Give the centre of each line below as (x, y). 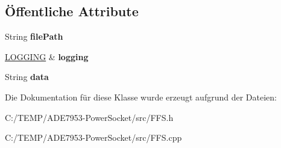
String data (27, 77)
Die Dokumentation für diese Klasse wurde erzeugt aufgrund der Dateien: (141, 97)
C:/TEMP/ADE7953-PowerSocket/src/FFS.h (89, 117)
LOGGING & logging (47, 56)
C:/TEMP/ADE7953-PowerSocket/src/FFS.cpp (93, 137)
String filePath (34, 36)
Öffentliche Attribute (72, 11)
